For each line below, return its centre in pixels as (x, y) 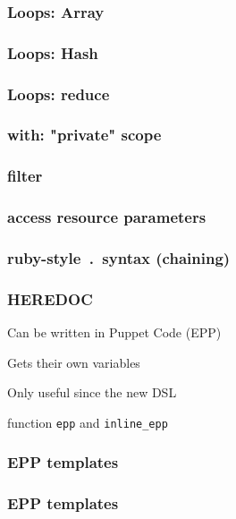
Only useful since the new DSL (92, 392)
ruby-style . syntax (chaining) (119, 257)
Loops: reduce (59, 94)
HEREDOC (50, 298)
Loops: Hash (53, 52)
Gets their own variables (74, 362)
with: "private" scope (84, 135)
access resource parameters (107, 217)
